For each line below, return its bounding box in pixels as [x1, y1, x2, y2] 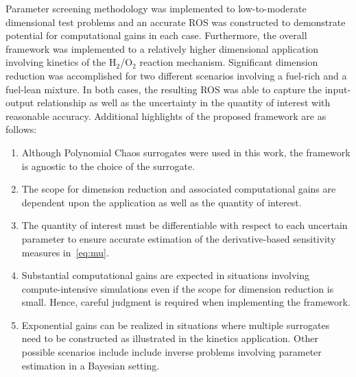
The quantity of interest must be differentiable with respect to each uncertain [21, 218, 348, 232]
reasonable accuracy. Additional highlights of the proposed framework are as [5, 108, 327, 123]
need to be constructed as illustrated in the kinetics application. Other [21, 331, 318, 345]
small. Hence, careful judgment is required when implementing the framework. [21, 295, 351, 309]
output [5, 95, 34, 110]
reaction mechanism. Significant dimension [139, 55, 318, 69]
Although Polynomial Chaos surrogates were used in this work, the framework [21, 145, 351, 159]
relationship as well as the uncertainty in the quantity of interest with [36, 95, 331, 110]
